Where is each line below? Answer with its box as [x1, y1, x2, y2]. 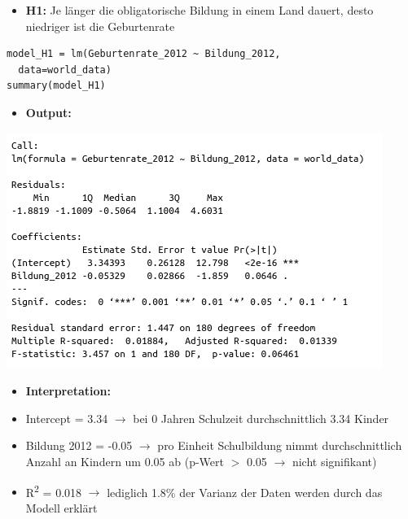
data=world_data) [18, 63, 112, 76]
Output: [25, 103, 72, 120]
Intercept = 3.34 [25, 409, 108, 426]
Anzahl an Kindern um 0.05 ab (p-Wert [25, 452, 224, 469]
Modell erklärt [25, 499, 98, 516]
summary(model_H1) [7, 80, 106, 92]
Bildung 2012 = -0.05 [25, 437, 133, 454]
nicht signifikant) [292, 452, 377, 469]
